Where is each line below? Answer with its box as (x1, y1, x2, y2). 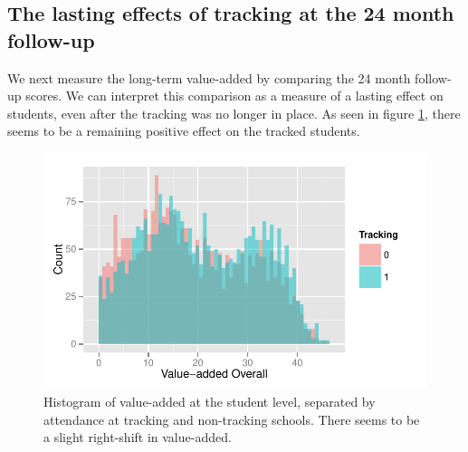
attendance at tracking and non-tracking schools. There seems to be (43, 409, 420, 428)
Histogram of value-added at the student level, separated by (43, 391, 376, 410)
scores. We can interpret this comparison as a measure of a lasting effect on (25, 86, 444, 105)
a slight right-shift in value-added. (43, 428, 232, 447)
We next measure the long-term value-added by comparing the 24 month (7, 68, 411, 87)
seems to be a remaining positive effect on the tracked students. (7, 121, 360, 140)
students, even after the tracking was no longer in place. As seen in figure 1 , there (7, 103, 461, 122)
